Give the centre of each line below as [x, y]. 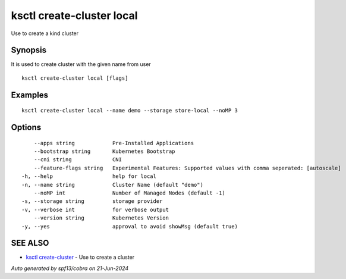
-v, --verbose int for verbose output [95, 209]
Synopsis [29, 50]
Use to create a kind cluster [45, 33]
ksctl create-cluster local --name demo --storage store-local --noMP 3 [130, 111]
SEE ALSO [30, 243]
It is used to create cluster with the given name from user [81, 64]
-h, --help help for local [89, 176]
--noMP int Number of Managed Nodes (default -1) [129, 193]
